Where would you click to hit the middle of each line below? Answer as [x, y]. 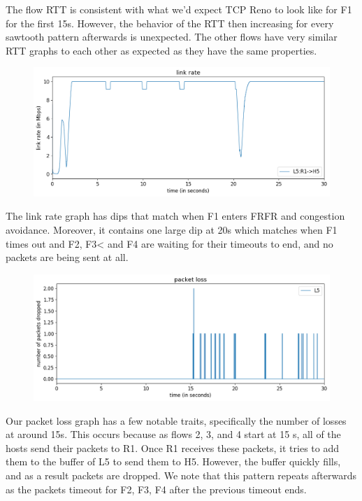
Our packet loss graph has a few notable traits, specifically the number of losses [176, 420]
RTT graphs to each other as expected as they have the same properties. [161, 50]
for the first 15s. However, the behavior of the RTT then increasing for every [170, 23]
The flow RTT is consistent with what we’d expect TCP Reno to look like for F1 [179, 9]
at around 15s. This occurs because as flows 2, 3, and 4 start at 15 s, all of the [173, 434]
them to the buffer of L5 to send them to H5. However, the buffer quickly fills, [173, 461]
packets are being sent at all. [67, 257]
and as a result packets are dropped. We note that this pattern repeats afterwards [181, 475]
